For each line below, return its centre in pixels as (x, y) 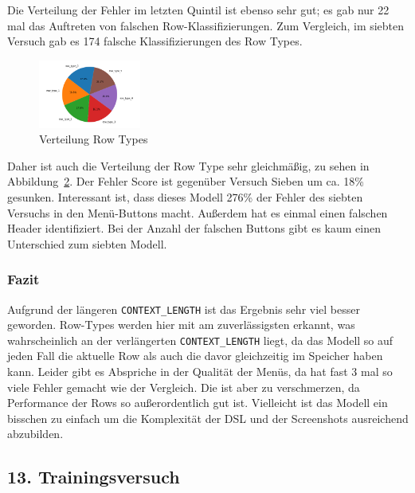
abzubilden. (35, 434)
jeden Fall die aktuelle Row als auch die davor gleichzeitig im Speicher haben (195, 356)
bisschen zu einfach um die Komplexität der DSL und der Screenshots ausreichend (208, 418)
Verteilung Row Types (94, 139)
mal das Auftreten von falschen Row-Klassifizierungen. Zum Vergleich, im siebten (206, 25)
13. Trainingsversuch (94, 477)
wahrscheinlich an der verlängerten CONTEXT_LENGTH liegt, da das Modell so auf (200, 340)
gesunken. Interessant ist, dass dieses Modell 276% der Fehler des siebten (185, 196)
